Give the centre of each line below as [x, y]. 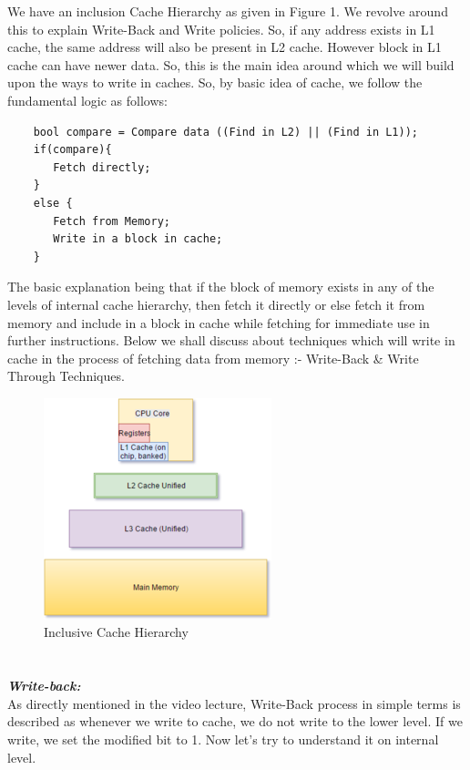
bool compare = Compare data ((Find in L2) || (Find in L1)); [226, 132]
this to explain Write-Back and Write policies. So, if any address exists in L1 [221, 29]
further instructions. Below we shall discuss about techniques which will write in [231, 340]
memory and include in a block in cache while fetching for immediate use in [219, 322]
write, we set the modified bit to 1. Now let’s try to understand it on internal [223, 739]
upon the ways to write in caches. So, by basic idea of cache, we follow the [215, 82]
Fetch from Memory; [112, 221]
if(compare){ [72, 150]
